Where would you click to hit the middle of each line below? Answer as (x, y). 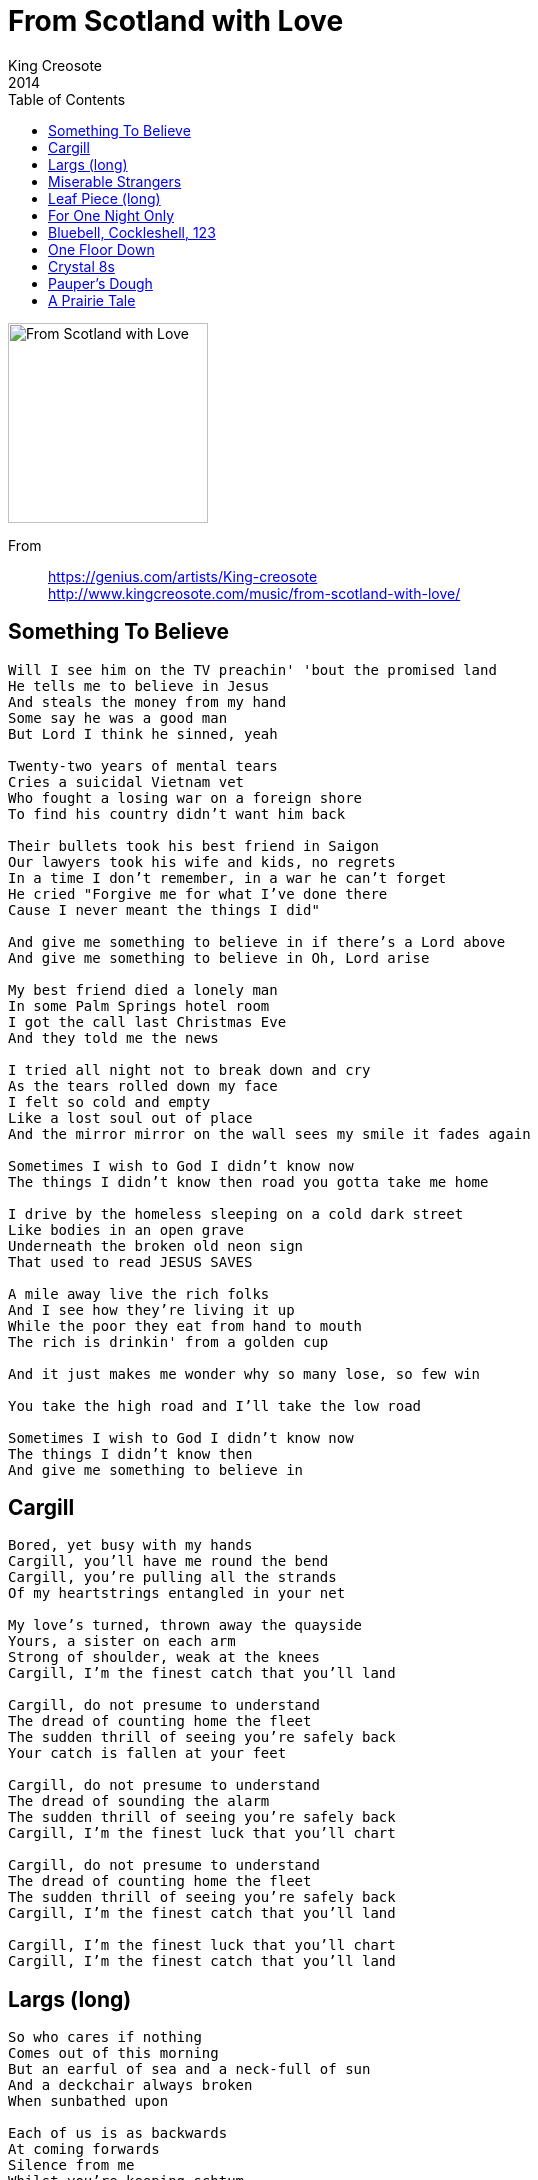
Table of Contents (67, 99)
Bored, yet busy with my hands (130, 1545)
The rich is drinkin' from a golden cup (168, 1341)
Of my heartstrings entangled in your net (177, 1593)
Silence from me (71, 2165)
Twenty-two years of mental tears (143, 765)
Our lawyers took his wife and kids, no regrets (202, 861)
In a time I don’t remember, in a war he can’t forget (227, 877)
